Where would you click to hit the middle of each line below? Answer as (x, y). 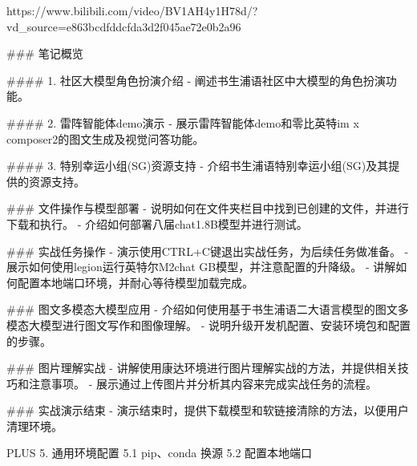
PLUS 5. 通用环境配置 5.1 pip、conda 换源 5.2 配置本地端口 (160, 453)
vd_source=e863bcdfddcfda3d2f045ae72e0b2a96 (124, 26)
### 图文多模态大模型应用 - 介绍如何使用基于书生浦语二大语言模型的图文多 (208, 309)
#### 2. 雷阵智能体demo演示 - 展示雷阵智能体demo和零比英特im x (183, 122)
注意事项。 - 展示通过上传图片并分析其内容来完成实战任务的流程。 (202, 383)
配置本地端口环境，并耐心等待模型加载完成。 (135, 282)
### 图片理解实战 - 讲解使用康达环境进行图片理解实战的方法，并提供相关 (202, 368)
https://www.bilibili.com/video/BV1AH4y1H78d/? (132, 10)
